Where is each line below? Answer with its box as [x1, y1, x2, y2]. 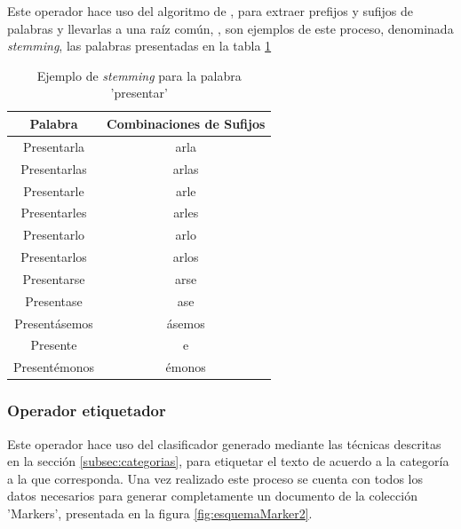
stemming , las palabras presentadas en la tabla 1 [7, 36, 272, 55]
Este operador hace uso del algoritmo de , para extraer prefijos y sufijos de [7, 2, 414, 20]
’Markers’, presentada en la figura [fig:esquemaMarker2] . [7, 503, 313, 522]
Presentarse [22, 269, 85, 288]
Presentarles [20, 203, 87, 222]
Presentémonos [13, 358, 94, 376]
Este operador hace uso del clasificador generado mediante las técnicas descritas [7, 434, 441, 453]
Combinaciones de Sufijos [107, 114, 266, 132]
